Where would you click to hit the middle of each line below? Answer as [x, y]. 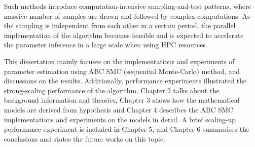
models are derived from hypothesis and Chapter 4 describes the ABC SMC [119, 109]
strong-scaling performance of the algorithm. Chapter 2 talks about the [112, 90]
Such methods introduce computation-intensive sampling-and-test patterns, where [128, 6]
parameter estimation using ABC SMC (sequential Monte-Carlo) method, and [122, 71]
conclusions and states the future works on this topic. [85, 138]
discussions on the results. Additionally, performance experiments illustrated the [125, 81]
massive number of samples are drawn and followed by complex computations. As [127, 16]
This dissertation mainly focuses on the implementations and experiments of [119, 61]
